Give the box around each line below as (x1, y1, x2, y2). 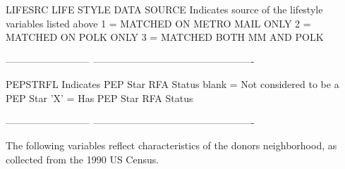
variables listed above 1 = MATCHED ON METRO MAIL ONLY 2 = (6, 15, 311, 30)
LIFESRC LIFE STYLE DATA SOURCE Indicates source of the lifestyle (6, 2, 323, 16)
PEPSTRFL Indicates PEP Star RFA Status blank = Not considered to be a (6, 77, 339, 92)
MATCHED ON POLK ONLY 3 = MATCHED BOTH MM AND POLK (6, 30, 324, 44)
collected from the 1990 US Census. (6, 151, 159, 166)
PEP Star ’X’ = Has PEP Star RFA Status (6, 90, 193, 105)
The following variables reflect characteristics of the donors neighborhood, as (6, 138, 337, 153)
